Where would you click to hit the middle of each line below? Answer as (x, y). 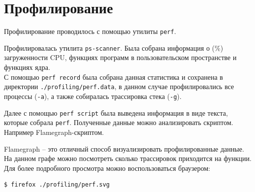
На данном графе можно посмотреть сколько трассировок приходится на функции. (128, 158)
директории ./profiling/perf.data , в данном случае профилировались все (119, 86)
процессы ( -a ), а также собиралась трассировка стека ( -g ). (93, 96)
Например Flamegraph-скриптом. (54, 132)
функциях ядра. (27, 67)
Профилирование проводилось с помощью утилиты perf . (90, 31)
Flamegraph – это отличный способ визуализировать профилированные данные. (124, 148)
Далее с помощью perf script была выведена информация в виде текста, (116, 112)
